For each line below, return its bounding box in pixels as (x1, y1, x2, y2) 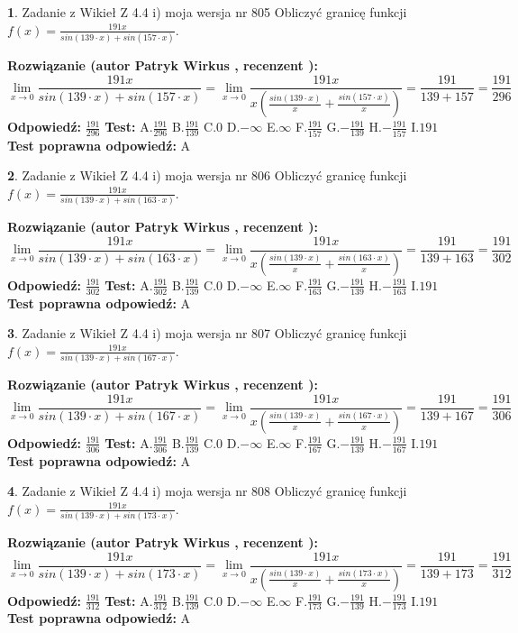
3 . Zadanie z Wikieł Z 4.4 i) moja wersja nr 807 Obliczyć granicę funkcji (7, 324, 407, 343)
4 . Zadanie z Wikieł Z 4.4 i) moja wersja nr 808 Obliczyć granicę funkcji (7, 482, 407, 500)
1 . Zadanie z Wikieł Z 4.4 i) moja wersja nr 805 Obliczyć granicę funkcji (7, 3, 407, 21)
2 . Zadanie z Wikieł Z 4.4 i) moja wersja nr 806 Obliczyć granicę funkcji (7, 166, 407, 185)
